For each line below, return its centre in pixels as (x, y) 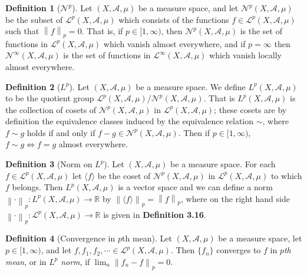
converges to (239, 250)
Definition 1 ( (33, 8)
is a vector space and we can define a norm (195, 187)
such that (22, 31)
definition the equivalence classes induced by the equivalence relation (130, 121)
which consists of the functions (174, 19)
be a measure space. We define (191, 86)
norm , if (75, 261)
